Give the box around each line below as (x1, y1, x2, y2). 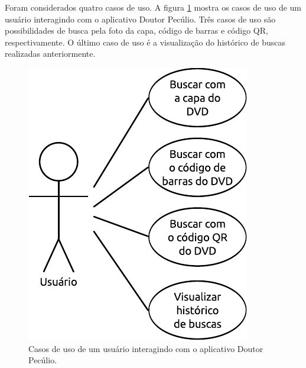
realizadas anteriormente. (5, 47, 96, 60)
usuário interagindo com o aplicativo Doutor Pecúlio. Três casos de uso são (5, 12, 276, 25)
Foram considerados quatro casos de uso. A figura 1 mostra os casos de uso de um (5, 1, 301, 13)
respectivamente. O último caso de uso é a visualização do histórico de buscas (5, 35, 285, 48)
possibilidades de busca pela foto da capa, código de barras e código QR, (5, 24, 268, 37)
